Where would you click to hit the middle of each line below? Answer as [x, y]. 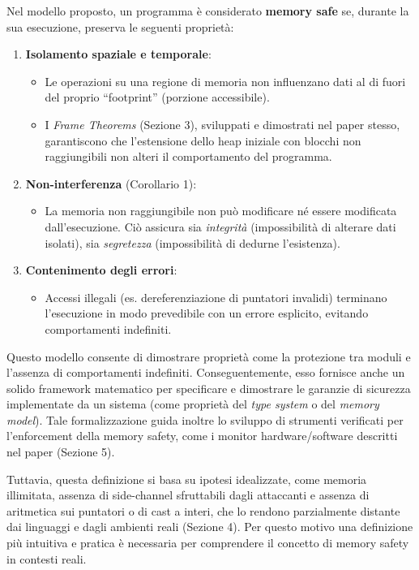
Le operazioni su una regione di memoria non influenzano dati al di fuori [225, 81]
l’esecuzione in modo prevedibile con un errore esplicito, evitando [207, 313]
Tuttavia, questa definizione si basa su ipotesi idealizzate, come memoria [187, 479]
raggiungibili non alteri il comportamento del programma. [188, 156]
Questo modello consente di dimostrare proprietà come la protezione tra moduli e [209, 356]
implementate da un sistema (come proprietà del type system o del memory [193, 404]
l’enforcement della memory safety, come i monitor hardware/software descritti [202, 436]
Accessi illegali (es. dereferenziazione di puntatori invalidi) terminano [216, 297]
